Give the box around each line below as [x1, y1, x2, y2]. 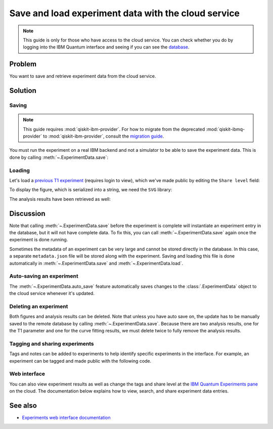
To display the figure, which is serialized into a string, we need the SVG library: [9, 187, 172, 193]
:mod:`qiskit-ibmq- [206, 126, 245, 132]
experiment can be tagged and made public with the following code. [9, 358, 152, 364]
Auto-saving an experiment [9, 273, 78, 280]
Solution [9, 87, 36, 95]
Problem [9, 60, 37, 68]
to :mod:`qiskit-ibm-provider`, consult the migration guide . [43, 133, 164, 139]
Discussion [9, 209, 45, 218]
